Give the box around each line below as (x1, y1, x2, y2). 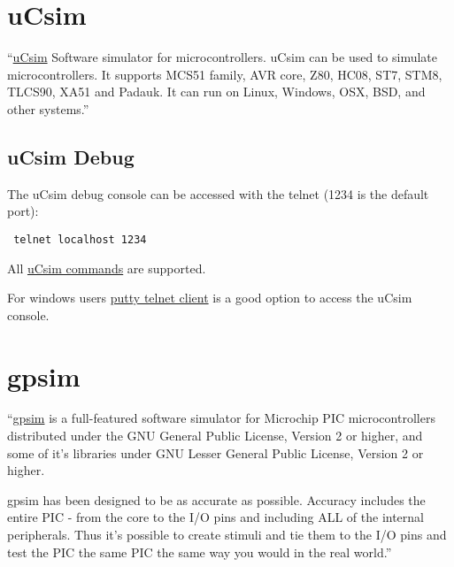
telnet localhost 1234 (13, 233, 147, 246)
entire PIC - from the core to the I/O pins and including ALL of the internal (7, 508, 424, 526)
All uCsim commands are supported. (7, 258, 206, 277)
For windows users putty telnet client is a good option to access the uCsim (7, 288, 412, 307)
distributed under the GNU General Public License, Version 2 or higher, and (7, 426, 423, 445)
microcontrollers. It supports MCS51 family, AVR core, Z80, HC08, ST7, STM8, (7, 65, 442, 83)
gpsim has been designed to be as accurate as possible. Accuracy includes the (7, 490, 426, 509)
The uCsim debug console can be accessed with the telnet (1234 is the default (7, 184, 429, 203)
